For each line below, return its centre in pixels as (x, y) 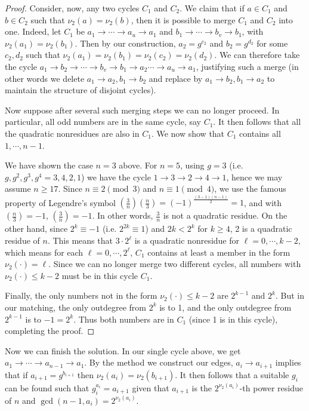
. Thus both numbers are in (124, 319)
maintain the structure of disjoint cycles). (81, 90)
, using (192, 165)
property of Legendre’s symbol (60, 202)
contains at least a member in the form (219, 252)
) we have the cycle (116, 177)
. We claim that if (212, 8)
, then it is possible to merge (183, 19)
